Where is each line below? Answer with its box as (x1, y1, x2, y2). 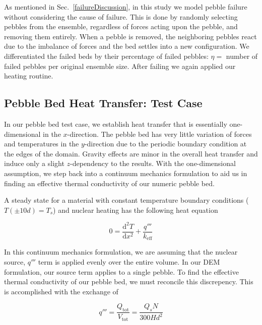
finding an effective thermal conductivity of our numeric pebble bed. (4, 178, 215, 188)
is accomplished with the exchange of (4, 286, 118, 296)
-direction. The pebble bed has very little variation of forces (67, 128, 252, 139)
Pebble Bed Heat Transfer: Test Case (4, 95, 203, 111)
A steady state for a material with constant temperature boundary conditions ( (4, 195, 249, 205)
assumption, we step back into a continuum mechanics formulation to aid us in (4, 168, 247, 178)
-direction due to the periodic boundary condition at (84, 138, 247, 149)
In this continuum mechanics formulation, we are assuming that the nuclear (4, 247, 238, 257)
